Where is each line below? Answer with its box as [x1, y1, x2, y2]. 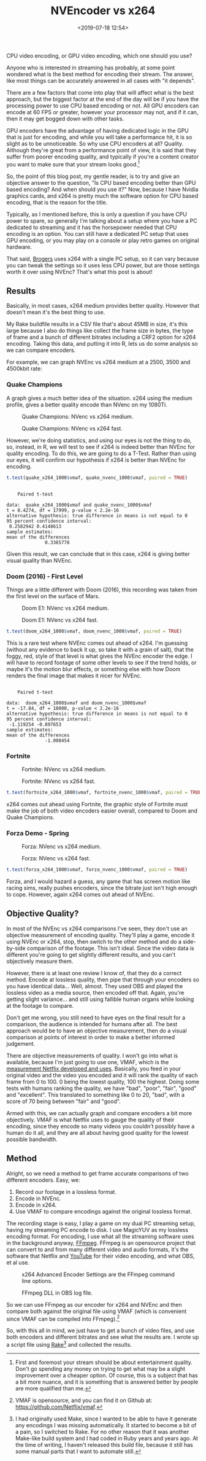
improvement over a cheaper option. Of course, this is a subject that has [15, 1372, 198, 1379]
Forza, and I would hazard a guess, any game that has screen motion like [6, 878, 191, 885]
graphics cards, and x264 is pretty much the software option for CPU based [6, 192, 199, 200]
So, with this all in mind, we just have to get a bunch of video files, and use [6, 1327, 195, 1334]
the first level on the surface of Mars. [6, 592, 100, 599]
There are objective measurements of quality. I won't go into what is [6, 1051, 178, 1059]
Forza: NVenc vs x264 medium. [21, 843, 101, 851]
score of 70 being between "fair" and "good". [6, 1097, 121, 1105]
